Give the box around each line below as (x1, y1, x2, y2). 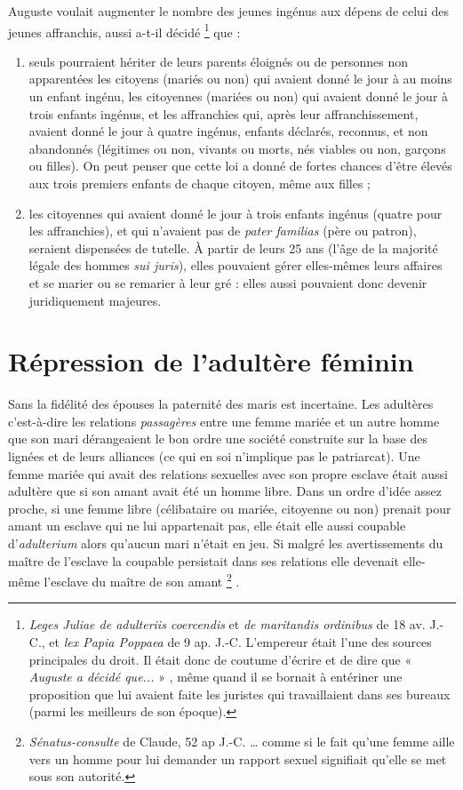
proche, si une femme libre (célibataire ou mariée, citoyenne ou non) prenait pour (8, 499, 451, 517)
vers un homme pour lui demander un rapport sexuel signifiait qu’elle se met (28, 749, 447, 768)
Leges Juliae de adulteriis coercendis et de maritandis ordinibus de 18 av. (28, 615, 426, 634)
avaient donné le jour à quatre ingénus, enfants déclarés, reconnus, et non (28, 122, 428, 140)
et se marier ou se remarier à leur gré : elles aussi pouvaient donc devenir (28, 273, 427, 291)
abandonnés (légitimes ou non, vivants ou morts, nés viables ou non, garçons (28, 139, 446, 157)
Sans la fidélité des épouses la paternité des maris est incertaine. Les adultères (8, 395, 434, 413)
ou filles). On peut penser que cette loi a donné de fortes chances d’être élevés (28, 156, 452, 175)
